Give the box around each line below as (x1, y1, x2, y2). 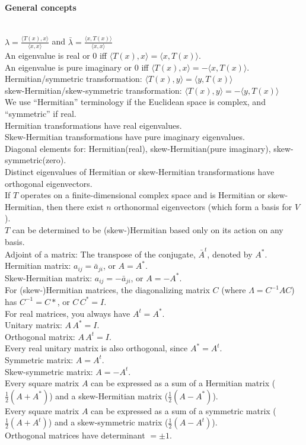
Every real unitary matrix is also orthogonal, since (5, 342, 188, 354)
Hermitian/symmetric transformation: (5, 72, 142, 85)
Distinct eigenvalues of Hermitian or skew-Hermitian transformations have (5, 166, 275, 178)
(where (221, 284, 246, 296)
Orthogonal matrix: (5, 330, 75, 342)
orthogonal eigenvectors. (5, 177, 93, 189)
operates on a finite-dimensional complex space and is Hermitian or (20, 189, 266, 201)
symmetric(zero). (5, 154, 66, 166)
